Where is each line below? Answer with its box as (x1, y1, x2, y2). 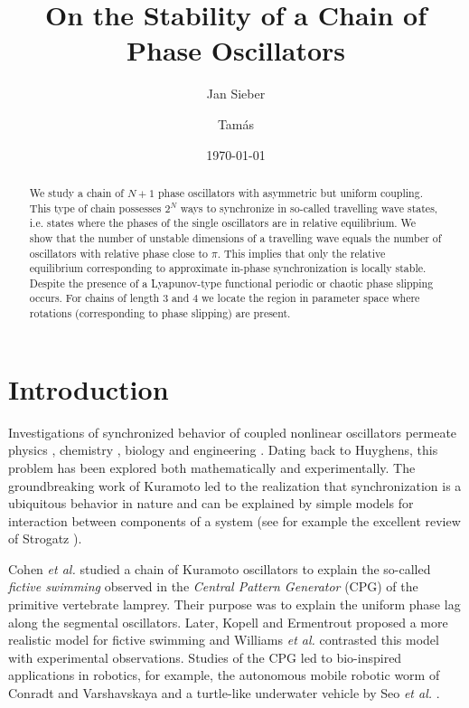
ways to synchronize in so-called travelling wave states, (180, 200, 438, 215)
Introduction (8, 370, 169, 407)
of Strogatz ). (8, 529, 82, 548)
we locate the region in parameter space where (202, 290, 420, 306)
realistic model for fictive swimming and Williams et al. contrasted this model (8, 630, 439, 649)
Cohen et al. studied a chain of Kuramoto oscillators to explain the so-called (8, 559, 431, 578)
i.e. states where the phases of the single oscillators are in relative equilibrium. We (29, 215, 417, 231)
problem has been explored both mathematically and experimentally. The (8, 458, 416, 477)
